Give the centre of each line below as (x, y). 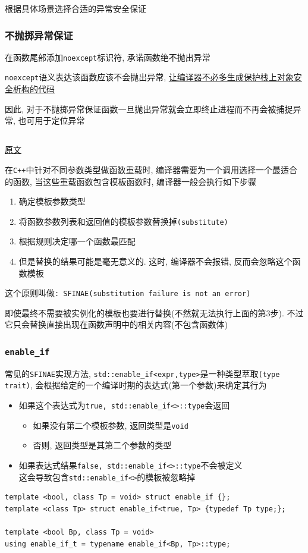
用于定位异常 (60, 120)
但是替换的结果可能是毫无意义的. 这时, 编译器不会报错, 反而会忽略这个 (155, 261)
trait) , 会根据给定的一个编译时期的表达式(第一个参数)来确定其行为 (136, 385)
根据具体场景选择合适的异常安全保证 (76, 8)
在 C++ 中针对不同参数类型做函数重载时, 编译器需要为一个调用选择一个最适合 (151, 169)
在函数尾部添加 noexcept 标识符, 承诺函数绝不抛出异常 (108, 57)
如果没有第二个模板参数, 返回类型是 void (111, 425)
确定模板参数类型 (52, 201)
